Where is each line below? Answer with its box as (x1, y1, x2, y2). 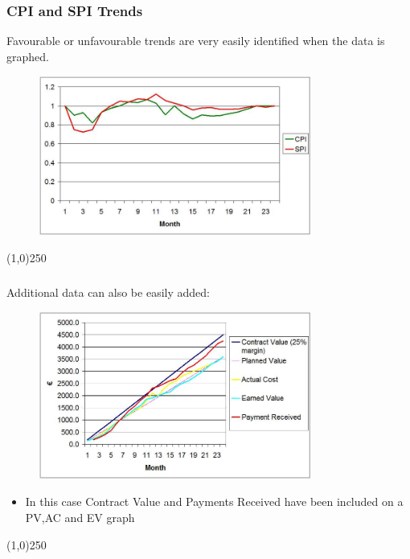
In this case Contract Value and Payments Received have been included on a (25, 493, 404, 510)
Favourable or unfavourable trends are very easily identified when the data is (6, 32, 385, 49)
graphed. (6, 47, 49, 64)
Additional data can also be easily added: (6, 283, 210, 300)
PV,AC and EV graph (25, 508, 135, 525)
